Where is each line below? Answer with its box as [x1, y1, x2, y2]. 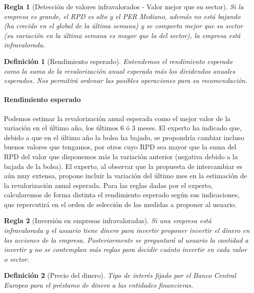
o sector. [4, 253, 30, 264]
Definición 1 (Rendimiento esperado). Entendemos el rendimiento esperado [4, 56, 233, 66]
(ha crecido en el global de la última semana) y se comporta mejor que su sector [4, 21, 243, 31]
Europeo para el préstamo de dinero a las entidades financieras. [4, 280, 193, 290]
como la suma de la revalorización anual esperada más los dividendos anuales [4, 65, 235, 76]
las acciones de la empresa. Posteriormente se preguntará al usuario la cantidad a [4, 234, 249, 245]
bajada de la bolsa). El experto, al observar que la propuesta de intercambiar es [4, 161, 243, 171]
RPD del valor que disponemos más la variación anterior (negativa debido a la [4, 151, 238, 161]
